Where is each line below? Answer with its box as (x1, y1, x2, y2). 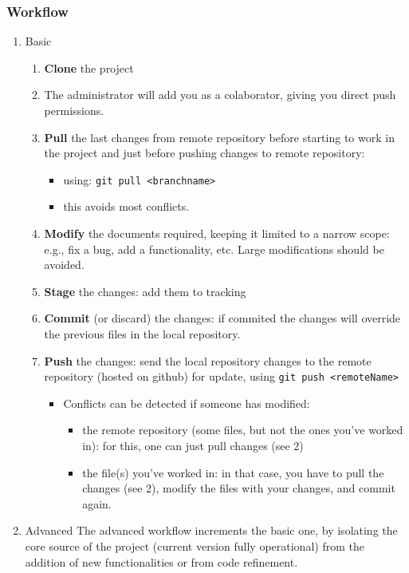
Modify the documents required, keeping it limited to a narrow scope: (44, 225, 390, 242)
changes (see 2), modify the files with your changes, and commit (82, 480, 395, 496)
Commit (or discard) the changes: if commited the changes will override (44, 310, 401, 326)
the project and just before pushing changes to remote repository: (44, 144, 365, 161)
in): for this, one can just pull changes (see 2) (82, 437, 304, 454)
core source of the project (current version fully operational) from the (25, 538, 364, 554)
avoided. (44, 256, 85, 273)
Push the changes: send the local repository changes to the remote (44, 352, 372, 369)
